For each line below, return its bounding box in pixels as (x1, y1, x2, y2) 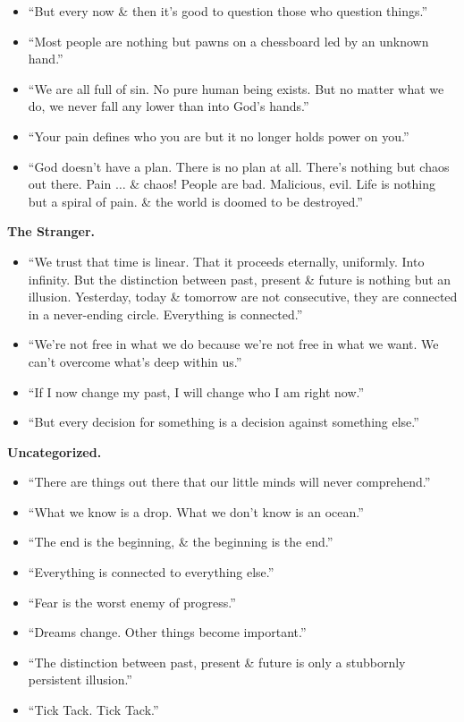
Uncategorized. (7, 442, 102, 461)
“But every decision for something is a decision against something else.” (28, 412, 419, 431)
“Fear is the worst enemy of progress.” (28, 592, 236, 611)
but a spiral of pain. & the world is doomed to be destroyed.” (28, 191, 363, 210)
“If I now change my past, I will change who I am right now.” (28, 382, 365, 401)
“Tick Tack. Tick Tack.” (28, 701, 159, 719)
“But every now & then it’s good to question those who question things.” (28, 2, 428, 20)
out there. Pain (28, 174, 112, 193)
